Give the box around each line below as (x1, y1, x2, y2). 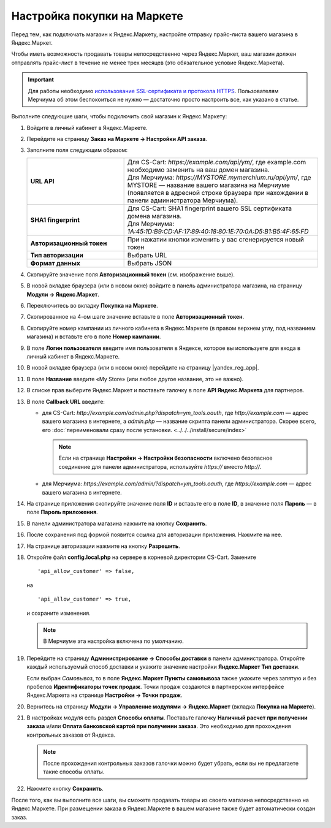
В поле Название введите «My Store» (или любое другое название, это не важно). (26, 375, 244, 382)
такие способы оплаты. (43, 768, 105, 775)
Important (28, 76, 55, 83)
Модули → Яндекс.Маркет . (26, 291, 99, 298)
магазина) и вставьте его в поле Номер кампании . (26, 333, 161, 340)
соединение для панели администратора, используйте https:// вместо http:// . (58, 463, 262, 470)
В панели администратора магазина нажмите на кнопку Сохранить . (26, 520, 207, 527)
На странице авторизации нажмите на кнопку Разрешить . (26, 542, 180, 550)
